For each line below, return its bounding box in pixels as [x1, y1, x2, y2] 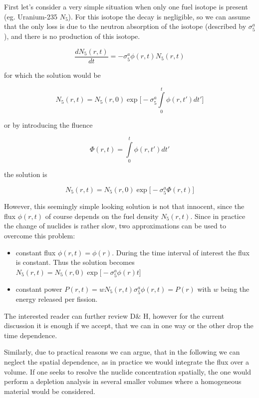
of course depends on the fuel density [45, 210, 159, 221]
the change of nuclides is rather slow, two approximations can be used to [4, 220, 226, 231]
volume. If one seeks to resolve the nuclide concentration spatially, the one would [4, 366, 252, 377]
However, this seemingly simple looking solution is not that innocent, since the [4, 201, 245, 211]
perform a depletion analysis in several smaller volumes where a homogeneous [4, 376, 242, 387]
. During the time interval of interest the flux [112, 247, 250, 257]
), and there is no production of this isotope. [4, 31, 140, 41]
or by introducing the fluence [4, 119, 93, 130]
